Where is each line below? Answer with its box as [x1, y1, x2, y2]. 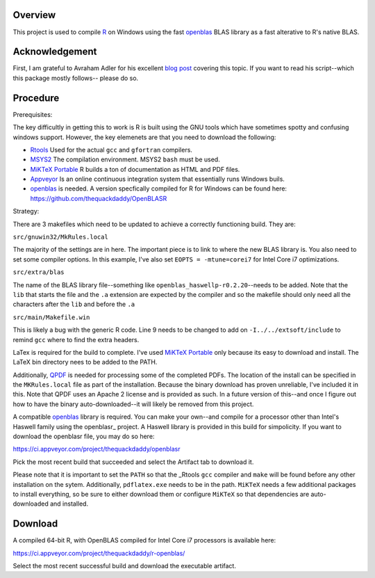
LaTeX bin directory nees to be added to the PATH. [12, 358, 158, 367]
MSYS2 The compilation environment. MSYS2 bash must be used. [30, 155, 220, 163]
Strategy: [12, 207, 40, 216]
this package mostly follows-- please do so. [12, 74, 139, 82]
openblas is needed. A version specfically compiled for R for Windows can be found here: [30, 184, 287, 193]
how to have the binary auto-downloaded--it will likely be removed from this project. [12, 400, 254, 408]
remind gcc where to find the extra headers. [12, 335, 140, 344]
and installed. [49, 499, 89, 508]
